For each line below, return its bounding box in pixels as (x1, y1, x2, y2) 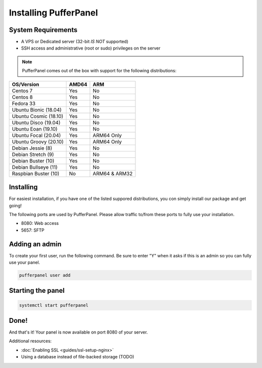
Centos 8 (12, 94, 33, 100)
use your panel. (9, 260, 40, 265)
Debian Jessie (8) (12, 145, 52, 151)
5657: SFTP (21, 227, 45, 233)
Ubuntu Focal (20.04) (12, 132, 61, 138)
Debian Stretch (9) (12, 151, 54, 158)
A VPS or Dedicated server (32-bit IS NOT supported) (21, 39, 129, 45)
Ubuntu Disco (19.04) (12, 119, 61, 126)
